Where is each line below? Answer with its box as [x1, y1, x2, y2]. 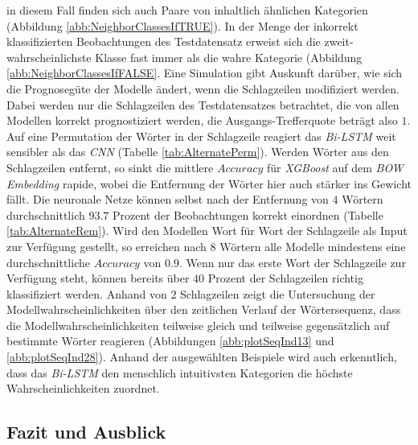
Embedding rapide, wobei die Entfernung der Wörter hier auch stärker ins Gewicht [6, 175, 412, 192]
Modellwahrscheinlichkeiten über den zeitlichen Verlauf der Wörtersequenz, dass [6, 301, 401, 318]
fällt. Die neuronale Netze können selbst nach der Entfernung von [6, 191, 329, 208]
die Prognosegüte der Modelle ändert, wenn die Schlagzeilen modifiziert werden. [6, 80, 400, 97]
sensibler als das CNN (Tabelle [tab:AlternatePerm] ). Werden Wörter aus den [6, 143, 389, 160]
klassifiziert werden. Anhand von [6, 285, 167, 302]
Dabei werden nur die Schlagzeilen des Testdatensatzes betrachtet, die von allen [6, 96, 400, 113]
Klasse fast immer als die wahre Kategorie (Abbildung [95, 48, 363, 65]
